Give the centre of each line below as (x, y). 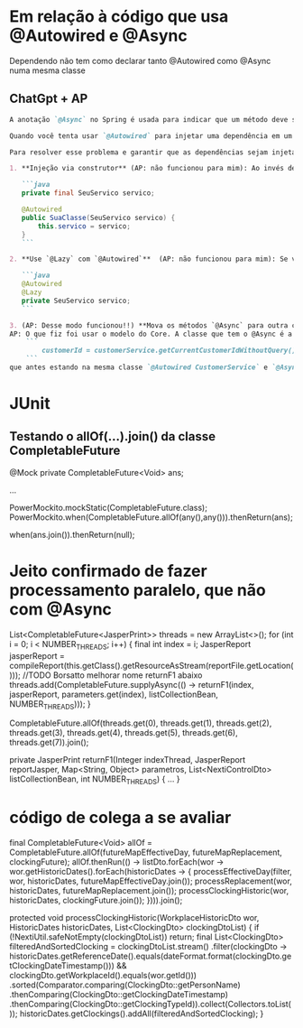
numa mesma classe (47, 70)
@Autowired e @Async (98, 36)
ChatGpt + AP (49, 99)
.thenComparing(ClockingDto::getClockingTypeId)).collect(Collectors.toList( (150, 1005)
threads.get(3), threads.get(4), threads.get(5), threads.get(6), (124, 733)
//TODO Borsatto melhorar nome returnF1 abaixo (112, 675)
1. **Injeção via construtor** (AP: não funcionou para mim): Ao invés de (153, 169)
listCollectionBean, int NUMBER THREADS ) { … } (95, 780)
